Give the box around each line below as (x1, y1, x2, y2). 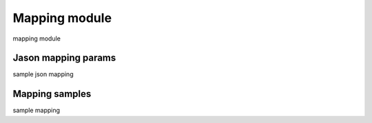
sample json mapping (12, 70, 74, 78)
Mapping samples (12, 88, 92, 100)
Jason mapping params (12, 52, 116, 64)
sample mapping (12, 107, 61, 115)
